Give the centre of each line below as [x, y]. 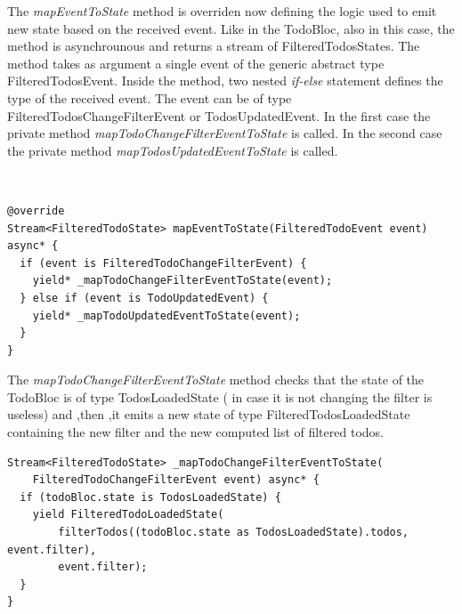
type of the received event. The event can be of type [150, 97]
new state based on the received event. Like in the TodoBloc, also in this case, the [231, 28]
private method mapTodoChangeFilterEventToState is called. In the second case [225, 133]
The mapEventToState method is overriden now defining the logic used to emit [222, 11]
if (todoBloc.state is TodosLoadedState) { [150, 497]
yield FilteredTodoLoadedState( [128, 515]
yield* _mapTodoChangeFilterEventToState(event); [182, 281]
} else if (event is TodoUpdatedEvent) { [144, 298]
